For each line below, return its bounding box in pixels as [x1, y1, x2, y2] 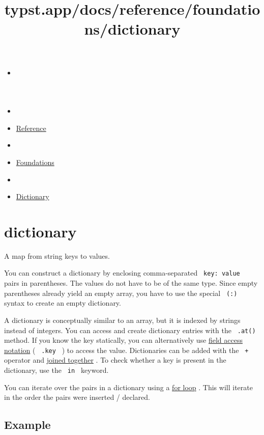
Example [4, 417, 51, 432]
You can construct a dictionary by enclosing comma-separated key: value [4, 267, 240, 278]
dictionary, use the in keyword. [4, 365, 109, 375]
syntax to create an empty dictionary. [4, 297, 121, 308]
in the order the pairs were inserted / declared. [4, 392, 150, 402]
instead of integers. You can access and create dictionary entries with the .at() [4, 324, 256, 335]
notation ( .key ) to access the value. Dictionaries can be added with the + [4, 344, 249, 355]
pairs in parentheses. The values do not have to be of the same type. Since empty [4, 278, 258, 288]
